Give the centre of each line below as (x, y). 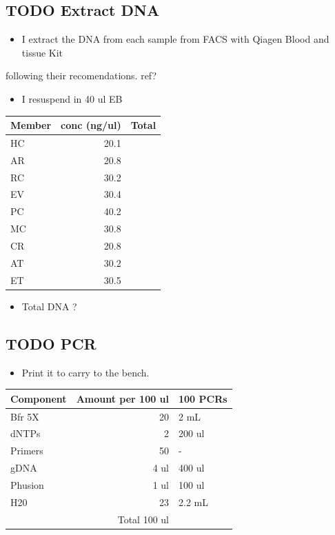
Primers (27, 451)
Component (39, 398)
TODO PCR (51, 343)
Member (31, 125)
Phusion (27, 484)
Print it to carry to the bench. (85, 372)
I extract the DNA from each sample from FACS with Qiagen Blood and (175, 39)
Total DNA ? (49, 306)
